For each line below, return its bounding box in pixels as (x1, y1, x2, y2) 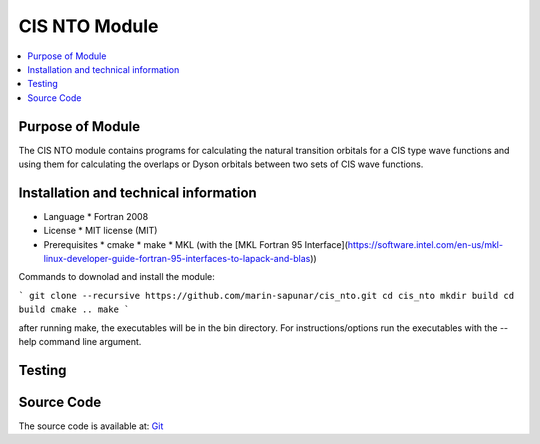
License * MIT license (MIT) (43, 225, 158, 237)
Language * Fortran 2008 (43, 210, 149, 222)
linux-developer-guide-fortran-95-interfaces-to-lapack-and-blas (43, 253, 311, 265)
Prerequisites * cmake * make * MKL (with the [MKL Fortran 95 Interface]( (43, 238, 349, 250)
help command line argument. (18, 336, 142, 348)
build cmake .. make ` (18, 304, 130, 315)
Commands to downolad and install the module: (18, 271, 215, 283)
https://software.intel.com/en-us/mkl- (347, 238, 504, 250)
